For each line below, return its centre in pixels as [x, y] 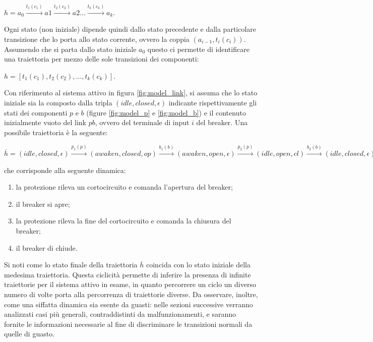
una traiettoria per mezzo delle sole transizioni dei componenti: [102, 59]
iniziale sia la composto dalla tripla [58, 102]
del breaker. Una [222, 122]
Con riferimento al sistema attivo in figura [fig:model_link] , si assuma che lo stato [131, 93]
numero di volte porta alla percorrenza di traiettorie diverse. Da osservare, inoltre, [131, 294]
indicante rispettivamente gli [213, 102]
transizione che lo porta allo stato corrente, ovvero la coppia [97, 39]
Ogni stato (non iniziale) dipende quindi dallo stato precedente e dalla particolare [130, 29]
